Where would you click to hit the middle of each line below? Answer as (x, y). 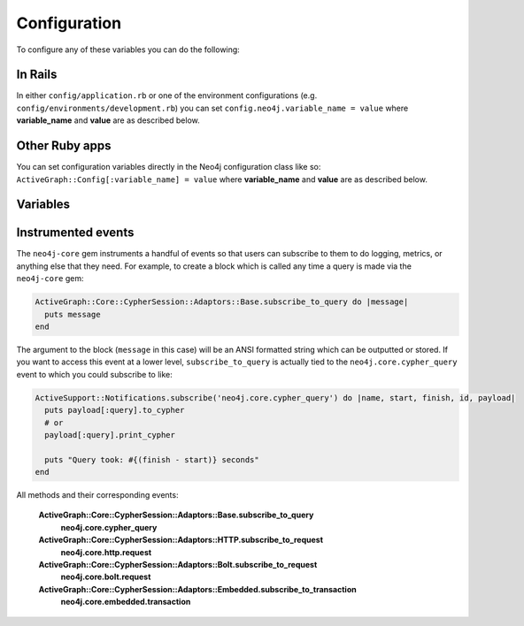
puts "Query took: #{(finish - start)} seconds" (152, 459)
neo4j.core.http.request (106, 552)
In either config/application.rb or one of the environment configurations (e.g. (167, 95)
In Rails (37, 75)
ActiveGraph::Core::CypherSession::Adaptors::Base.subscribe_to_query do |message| (222, 302)
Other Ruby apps (64, 146)
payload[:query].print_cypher (110, 435)
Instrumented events (75, 233)
